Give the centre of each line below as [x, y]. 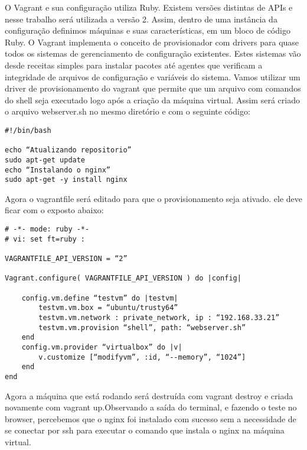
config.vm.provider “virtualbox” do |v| [102, 347]
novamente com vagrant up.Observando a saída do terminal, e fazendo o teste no [151, 407]
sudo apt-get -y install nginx [66, 180]
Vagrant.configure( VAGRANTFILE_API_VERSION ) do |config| [123, 278]
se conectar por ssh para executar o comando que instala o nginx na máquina [145, 430]
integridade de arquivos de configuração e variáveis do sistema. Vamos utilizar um [153, 76]
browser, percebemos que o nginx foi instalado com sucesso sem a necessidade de [151, 418]
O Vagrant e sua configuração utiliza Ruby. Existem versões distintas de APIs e [149, 7]
